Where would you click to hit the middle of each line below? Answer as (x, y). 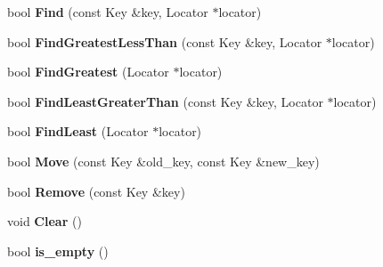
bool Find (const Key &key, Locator (108, 12)
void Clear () (45, 221)
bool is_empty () (58, 251)
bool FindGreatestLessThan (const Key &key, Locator (165, 41)
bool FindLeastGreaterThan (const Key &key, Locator (165, 101)
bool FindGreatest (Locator (88, 72)
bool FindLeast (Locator (78, 131)
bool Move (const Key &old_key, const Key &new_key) (163, 161)
